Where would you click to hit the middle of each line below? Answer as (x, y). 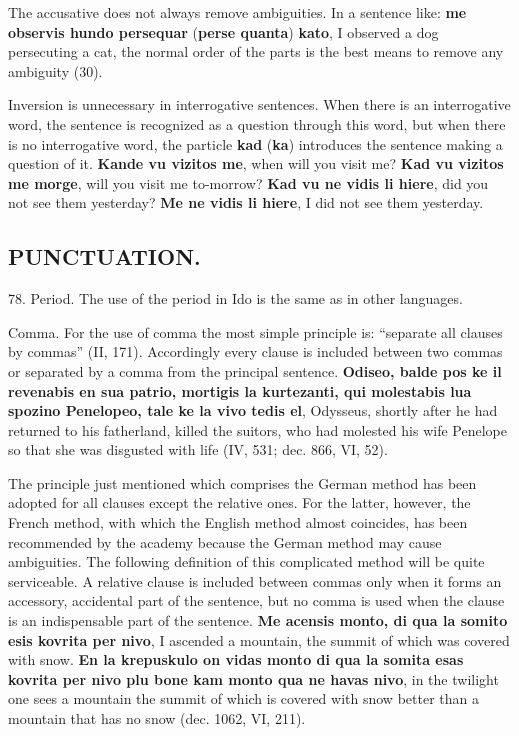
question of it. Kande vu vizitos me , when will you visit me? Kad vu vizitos (256, 163)
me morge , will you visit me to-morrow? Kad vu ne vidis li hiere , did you (248, 182)
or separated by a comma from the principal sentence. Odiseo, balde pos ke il (255, 370)
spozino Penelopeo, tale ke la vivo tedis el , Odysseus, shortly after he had (253, 410)
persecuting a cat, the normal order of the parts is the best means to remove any (256, 51)
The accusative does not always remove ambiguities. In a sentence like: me (237, 12)
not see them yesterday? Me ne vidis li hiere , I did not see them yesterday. (246, 202)
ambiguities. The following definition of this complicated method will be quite (246, 561)
